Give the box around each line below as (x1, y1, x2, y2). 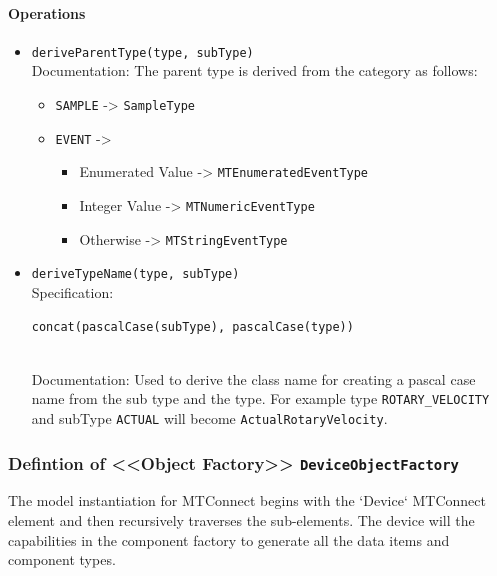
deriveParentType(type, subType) (31, 45, 254, 60)
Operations (8, 2, 86, 23)
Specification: (31, 281, 114, 302)
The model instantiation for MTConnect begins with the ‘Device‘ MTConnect (8, 490, 486, 511)
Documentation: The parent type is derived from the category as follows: (31, 60, 478, 81)
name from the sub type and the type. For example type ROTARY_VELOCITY (31, 388, 490, 409)
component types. (8, 549, 116, 570)
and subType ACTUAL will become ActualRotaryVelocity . (31, 408, 388, 429)
